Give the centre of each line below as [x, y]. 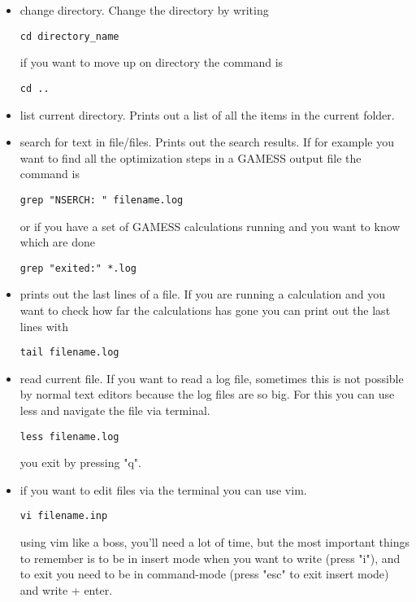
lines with [44, 326]
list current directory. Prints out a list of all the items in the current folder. [207, 114]
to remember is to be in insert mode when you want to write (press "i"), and [210, 558]
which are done [58, 242]
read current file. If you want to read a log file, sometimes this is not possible [212, 378]
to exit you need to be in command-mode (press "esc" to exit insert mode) [204, 574]
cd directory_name [69, 36]
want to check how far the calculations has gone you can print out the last [205, 310]
